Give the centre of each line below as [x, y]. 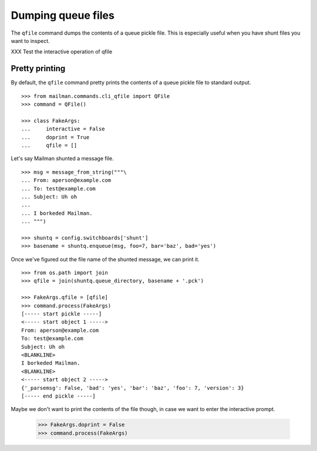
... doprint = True [55, 137]
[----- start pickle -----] [62, 314]
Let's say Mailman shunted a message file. [62, 159]
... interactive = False [63, 129]
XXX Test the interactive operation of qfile [62, 52]
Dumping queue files [63, 15]
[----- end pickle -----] [59, 396]
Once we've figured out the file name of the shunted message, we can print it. [105, 259]
